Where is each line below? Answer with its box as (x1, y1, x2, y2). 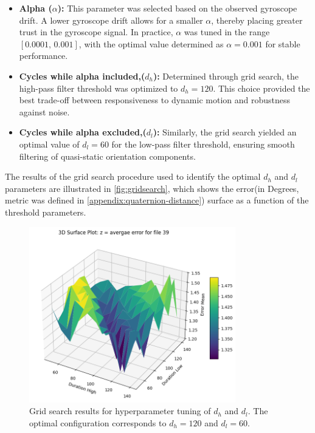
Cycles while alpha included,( (19, 69, 145, 82)
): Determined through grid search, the (153, 69, 299, 82)
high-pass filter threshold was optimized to (19, 81, 178, 94)
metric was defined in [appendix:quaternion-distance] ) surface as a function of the (5, 194, 309, 206)
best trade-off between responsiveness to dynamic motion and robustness (19, 94, 290, 106)
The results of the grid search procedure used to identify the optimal (5, 170, 261, 183)
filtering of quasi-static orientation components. (19, 149, 196, 162)
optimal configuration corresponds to (29, 416, 167, 429)
